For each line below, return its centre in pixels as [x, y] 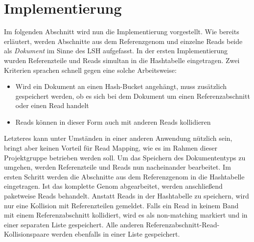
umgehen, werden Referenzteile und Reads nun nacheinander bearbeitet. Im [117, 167]
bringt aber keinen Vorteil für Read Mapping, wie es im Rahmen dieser [111, 148]
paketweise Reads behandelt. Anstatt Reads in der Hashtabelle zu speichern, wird [127, 196]
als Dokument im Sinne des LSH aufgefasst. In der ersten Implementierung [116, 51]
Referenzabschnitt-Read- [183, 224]
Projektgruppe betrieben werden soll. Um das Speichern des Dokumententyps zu [125, 157]
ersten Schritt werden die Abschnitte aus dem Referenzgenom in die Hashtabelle [124, 176]
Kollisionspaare [27, 234]
